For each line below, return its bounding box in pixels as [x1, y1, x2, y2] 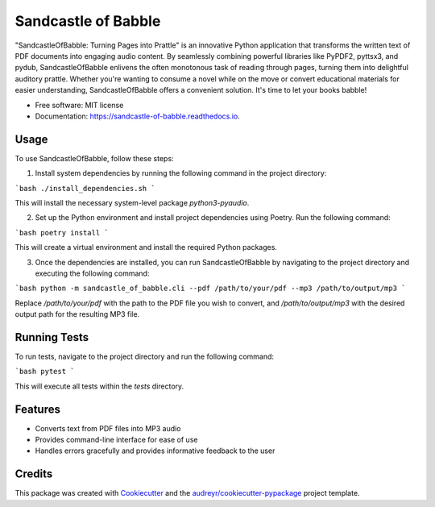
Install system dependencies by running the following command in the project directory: [35, 168, 327, 178]
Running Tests [14, 330, 89, 344]
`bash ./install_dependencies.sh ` [14, 184, 156, 193]
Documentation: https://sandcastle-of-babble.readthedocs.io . [35, 111, 241, 121]
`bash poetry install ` [14, 228, 109, 237]
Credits [14, 468, 53, 481]
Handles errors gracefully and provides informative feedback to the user [35, 446, 275, 455]
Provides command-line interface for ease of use [35, 435, 198, 445]
